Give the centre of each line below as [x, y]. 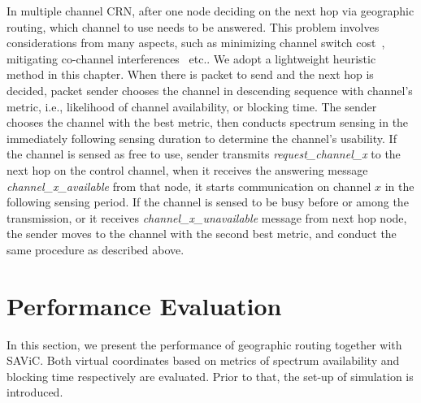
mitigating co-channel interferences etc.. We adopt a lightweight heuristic [191, 58]
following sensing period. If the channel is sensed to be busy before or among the [208, 202]
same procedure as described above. [95, 249]
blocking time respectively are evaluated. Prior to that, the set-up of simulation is [210, 376]
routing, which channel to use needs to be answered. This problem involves [193, 26]
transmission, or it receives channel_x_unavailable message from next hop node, [207, 217]
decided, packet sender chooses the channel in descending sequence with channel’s [210, 90]
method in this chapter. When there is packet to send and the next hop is [190, 74]
